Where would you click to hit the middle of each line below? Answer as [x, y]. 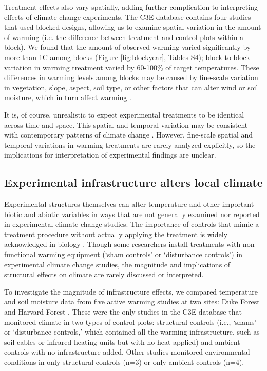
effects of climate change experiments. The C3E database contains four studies [128, 17]
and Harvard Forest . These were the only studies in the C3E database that [123, 312]
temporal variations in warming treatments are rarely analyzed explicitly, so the [130, 144]
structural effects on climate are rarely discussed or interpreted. [104, 274]
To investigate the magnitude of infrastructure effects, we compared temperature [131, 291]
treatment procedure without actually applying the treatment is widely [116, 234]
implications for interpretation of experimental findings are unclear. [110, 155]
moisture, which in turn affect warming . [68, 97]
